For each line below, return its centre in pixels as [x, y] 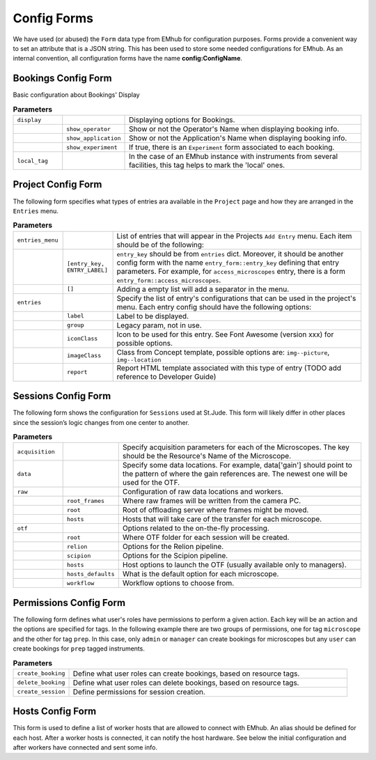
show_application [94, 138]
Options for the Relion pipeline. [173, 547]
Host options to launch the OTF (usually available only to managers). [235, 565]
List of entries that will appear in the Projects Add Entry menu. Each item [234, 235]
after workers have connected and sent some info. [85, 747]
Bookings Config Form [63, 78]
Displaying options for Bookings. [182, 120]
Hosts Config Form [55, 712]
